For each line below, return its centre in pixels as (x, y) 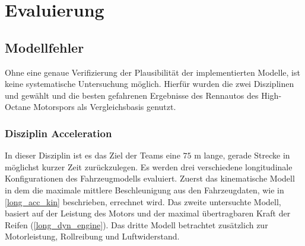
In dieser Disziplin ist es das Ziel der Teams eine (93, 155)
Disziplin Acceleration (58, 133)
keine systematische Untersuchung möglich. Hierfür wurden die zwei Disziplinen (150, 84)
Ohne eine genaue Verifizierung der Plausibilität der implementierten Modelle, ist (152, 72)
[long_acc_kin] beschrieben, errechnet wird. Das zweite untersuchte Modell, (143, 201)
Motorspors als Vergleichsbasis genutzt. (105, 107)
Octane (18, 107)
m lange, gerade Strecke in (242, 155)
